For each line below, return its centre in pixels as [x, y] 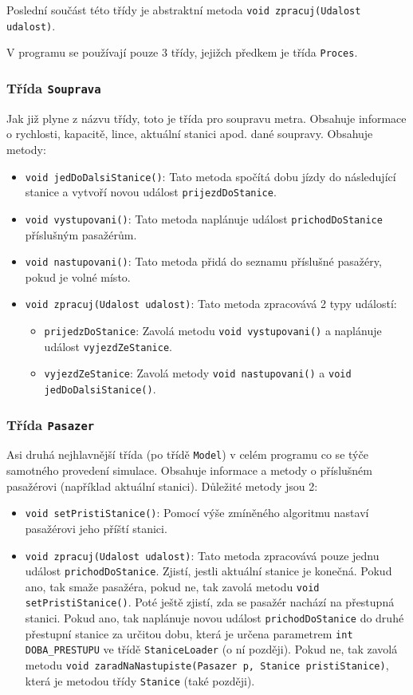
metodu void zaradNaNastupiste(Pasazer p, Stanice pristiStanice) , [207, 665]
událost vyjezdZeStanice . [108, 346]
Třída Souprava [54, 87]
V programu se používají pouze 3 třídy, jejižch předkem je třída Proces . [182, 52]
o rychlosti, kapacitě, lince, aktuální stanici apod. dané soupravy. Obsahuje [190, 134]
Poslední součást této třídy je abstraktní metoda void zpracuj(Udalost [184, 10]
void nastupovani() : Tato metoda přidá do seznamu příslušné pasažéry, [203, 261]
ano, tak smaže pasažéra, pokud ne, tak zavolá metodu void [172, 586]
